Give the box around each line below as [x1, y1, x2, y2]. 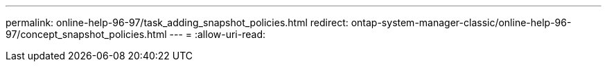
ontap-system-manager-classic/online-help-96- [351, 17, 572, 28]
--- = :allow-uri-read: [169, 28, 265, 40]
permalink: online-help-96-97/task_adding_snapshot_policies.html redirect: [6, 17, 349, 28]
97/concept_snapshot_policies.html [6, 28, 167, 40]
